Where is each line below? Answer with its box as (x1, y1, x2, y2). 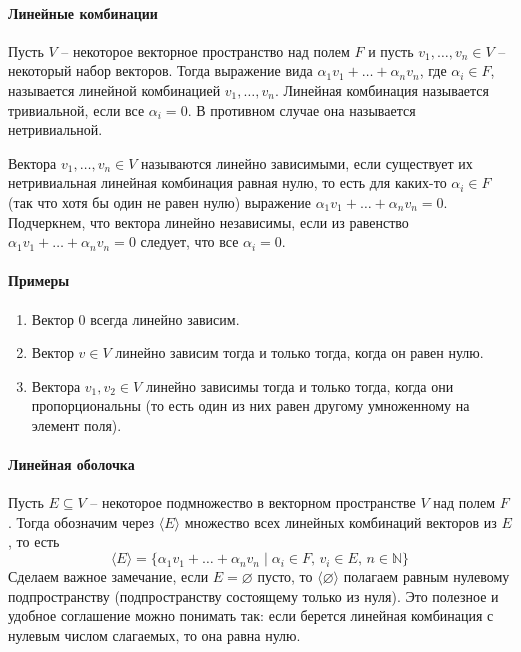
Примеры (8, 270, 70, 291)
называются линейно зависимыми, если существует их (141, 152, 473, 173)
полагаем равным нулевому (343, 566, 510, 587)
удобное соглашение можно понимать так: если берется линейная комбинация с (8, 605, 494, 626)
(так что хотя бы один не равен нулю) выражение (8, 191, 311, 212)
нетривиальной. (8, 119, 103, 140)
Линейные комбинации (8, 2, 158, 23)
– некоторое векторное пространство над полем (61, 40, 350, 61)
